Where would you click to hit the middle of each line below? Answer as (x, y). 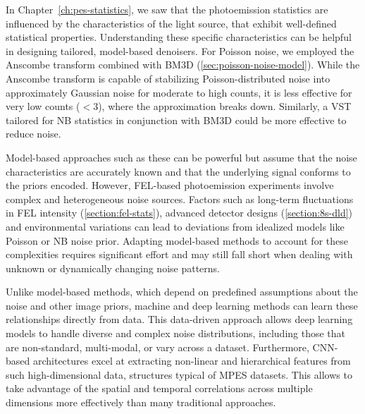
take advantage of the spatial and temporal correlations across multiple (159, 388)
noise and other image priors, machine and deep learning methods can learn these (182, 305)
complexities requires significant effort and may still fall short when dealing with (179, 254)
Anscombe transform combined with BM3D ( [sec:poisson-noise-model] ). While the (183, 65)
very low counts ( (43, 106)
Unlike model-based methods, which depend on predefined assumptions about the (182, 292)
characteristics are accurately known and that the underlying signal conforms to (178, 171)
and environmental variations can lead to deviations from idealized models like (175, 226)
